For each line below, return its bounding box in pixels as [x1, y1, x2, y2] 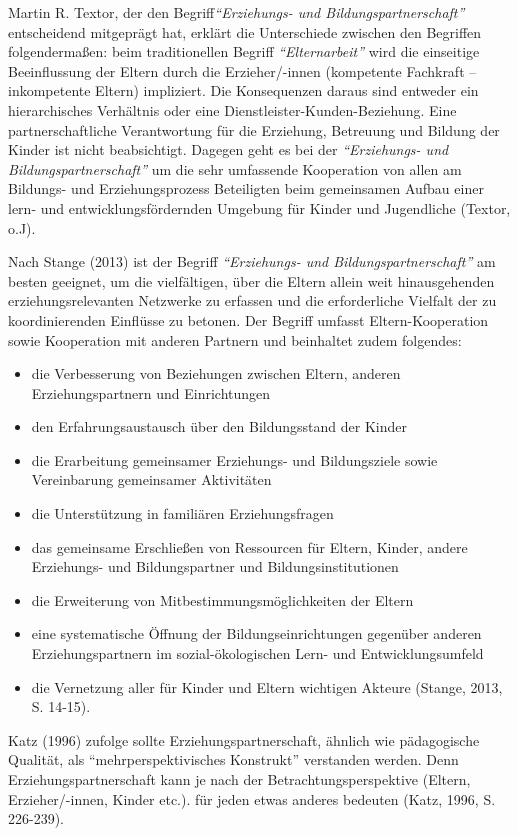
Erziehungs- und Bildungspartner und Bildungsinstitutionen [31, 556, 399, 577]
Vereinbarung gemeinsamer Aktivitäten [31, 469, 272, 490]
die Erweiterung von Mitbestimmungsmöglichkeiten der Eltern [31, 589, 414, 610]
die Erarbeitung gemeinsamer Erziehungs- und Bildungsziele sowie [31, 449, 438, 470]
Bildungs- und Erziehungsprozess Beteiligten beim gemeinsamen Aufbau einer [8, 178, 484, 199]
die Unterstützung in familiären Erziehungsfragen [31, 503, 334, 524]
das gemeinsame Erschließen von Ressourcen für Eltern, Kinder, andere [31, 536, 468, 557]
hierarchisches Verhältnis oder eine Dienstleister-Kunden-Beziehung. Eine [8, 99, 457, 120]
